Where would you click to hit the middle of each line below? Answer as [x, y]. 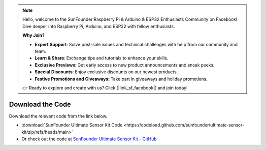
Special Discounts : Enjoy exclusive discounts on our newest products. [106, 72]
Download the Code [40, 104]
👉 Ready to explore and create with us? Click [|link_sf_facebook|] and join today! [105, 88]
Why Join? [33, 35]
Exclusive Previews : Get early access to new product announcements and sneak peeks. [125, 65]
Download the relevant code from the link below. [58, 116]
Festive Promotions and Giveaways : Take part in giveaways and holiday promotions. [121, 79]
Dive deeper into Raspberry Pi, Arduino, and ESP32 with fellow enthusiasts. [99, 26]
